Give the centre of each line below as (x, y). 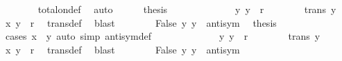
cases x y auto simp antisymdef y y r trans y (163, 36)
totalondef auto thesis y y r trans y (187, 9)
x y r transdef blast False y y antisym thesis (141, 22)
